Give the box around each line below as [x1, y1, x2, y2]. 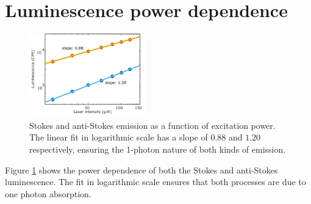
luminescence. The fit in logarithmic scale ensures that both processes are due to [5, 175, 306, 188]
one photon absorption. [5, 187, 91, 200]
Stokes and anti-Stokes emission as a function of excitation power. [29, 118, 276, 131]
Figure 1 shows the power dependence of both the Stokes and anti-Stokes [5, 163, 278, 176]
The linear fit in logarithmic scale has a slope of [29, 131, 208, 144]
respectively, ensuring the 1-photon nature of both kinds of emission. [29, 142, 286, 155]
